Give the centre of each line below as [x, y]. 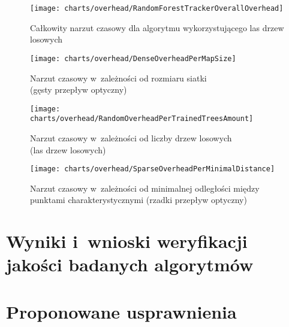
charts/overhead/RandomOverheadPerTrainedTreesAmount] [142, 119]
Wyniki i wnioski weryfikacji [127, 241]
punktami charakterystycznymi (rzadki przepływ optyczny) [139, 200]
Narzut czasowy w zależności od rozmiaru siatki [118, 78]
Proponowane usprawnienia [121, 311]
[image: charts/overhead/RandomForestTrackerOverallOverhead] [157, 8]
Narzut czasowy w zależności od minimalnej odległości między [145, 188]
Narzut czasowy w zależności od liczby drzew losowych [131, 138]
